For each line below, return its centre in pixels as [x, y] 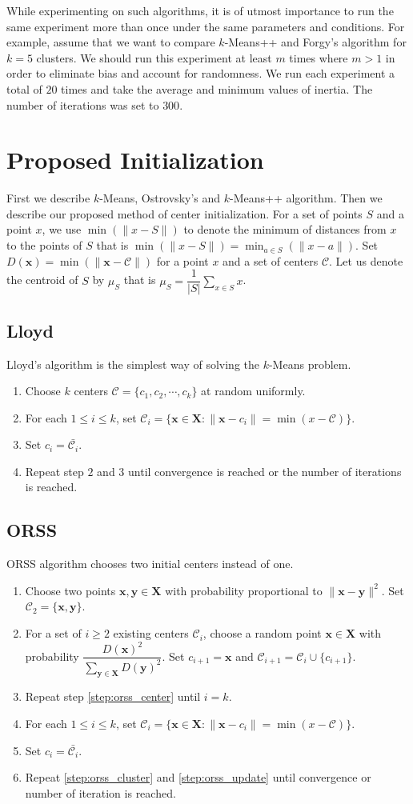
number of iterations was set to [83, 104]
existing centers [151, 633]
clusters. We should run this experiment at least [154, 57]
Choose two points [70, 590]
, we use [62, 229]
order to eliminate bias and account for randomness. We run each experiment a [201, 73]
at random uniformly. [253, 391]
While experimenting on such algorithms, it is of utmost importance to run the [200, 10]
